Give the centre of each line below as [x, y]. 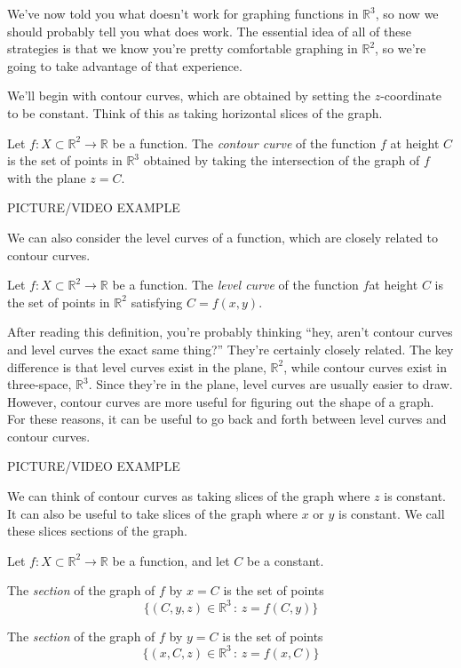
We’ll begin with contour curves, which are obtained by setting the [189, 95]
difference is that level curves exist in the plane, [137, 366]
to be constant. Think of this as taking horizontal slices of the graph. [195, 112]
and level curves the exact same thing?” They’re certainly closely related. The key [230, 349]
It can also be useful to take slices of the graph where [153, 513]
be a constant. [286, 560]
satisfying [157, 302]
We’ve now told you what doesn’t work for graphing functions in [183, 13]
